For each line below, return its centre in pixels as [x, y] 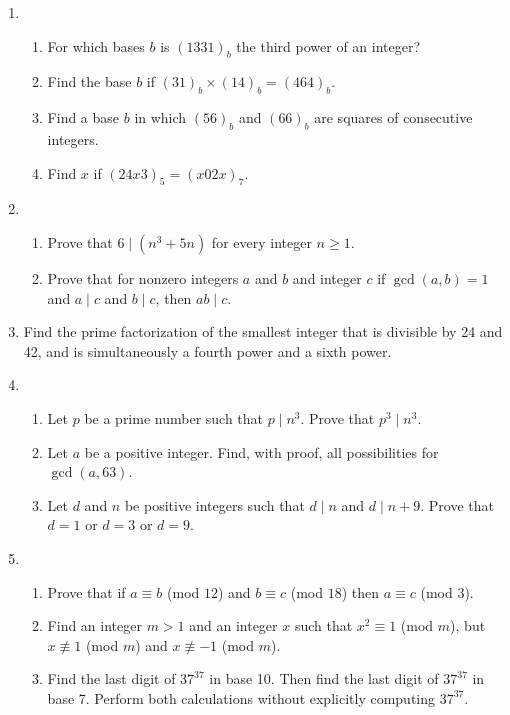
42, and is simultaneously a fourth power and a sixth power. [207, 350]
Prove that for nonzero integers [143, 277]
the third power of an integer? [328, 45]
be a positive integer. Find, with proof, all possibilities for [261, 451]
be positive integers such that [214, 504]
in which [160, 117]
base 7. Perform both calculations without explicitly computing [241, 697]
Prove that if [86, 591]
